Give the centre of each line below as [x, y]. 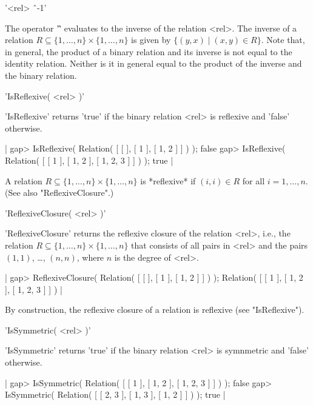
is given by [151, 40]
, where [90, 257]
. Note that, [283, 40]
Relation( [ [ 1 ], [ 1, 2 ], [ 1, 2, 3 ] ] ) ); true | [89, 160]
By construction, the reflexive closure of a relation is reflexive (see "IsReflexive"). [155, 310]
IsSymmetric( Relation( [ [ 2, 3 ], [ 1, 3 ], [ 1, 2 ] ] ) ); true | [115, 394]
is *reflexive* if [168, 180]
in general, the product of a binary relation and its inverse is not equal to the [149, 51]
